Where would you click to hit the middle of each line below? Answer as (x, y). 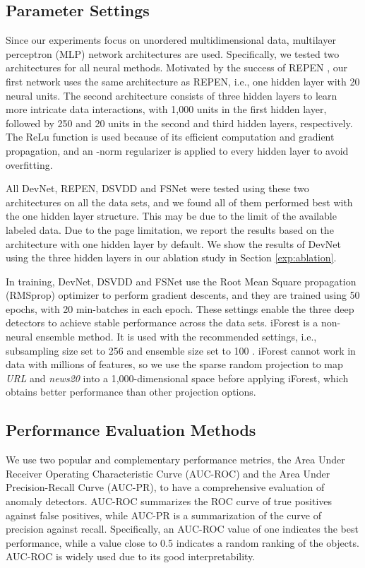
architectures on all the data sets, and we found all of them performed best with (179, 202)
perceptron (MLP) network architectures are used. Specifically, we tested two (173, 53)
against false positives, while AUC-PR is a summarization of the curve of (163, 515)
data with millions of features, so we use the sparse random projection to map (174, 364)
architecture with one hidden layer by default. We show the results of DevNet (174, 243)
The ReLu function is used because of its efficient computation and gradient (170, 137)
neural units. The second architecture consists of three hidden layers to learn (172, 95)
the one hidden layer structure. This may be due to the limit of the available (171, 216)
